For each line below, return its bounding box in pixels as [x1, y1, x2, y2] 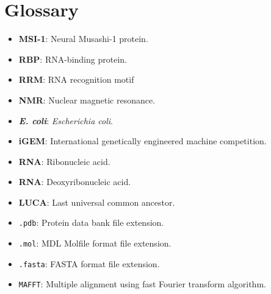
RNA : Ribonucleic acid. [18, 155, 110, 167]
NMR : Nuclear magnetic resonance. [18, 93, 156, 106]
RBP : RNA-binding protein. [18, 52, 127, 65]
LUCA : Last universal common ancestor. [18, 195, 175, 208]
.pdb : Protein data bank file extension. [18, 216, 164, 229]
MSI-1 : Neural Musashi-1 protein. [18, 32, 148, 45]
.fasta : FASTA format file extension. [18, 257, 160, 270]
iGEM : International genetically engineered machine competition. [18, 135, 267, 147]
